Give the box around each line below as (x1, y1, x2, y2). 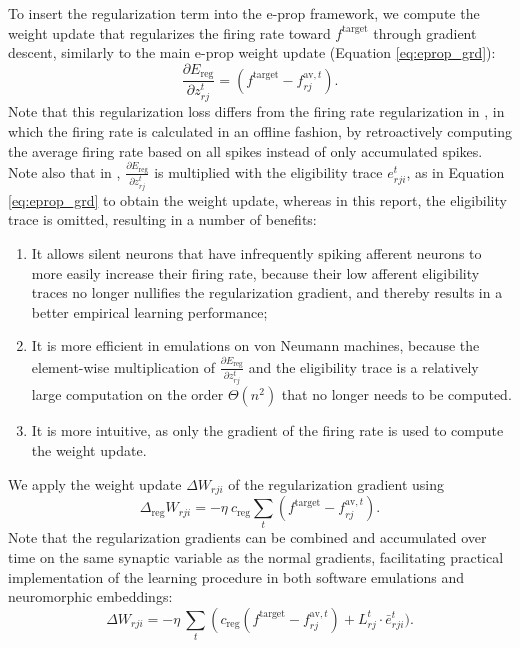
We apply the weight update (8, 473, 182, 494)
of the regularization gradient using (228, 473, 444, 494)
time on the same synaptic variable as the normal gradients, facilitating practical (8, 547, 504, 568)
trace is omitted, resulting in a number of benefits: (8, 209, 317, 230)
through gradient (373, 22, 477, 43)
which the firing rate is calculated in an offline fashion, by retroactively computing (8, 120, 512, 141)
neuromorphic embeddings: (8, 586, 173, 607)
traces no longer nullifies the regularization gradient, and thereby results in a (31, 282, 503, 303)
